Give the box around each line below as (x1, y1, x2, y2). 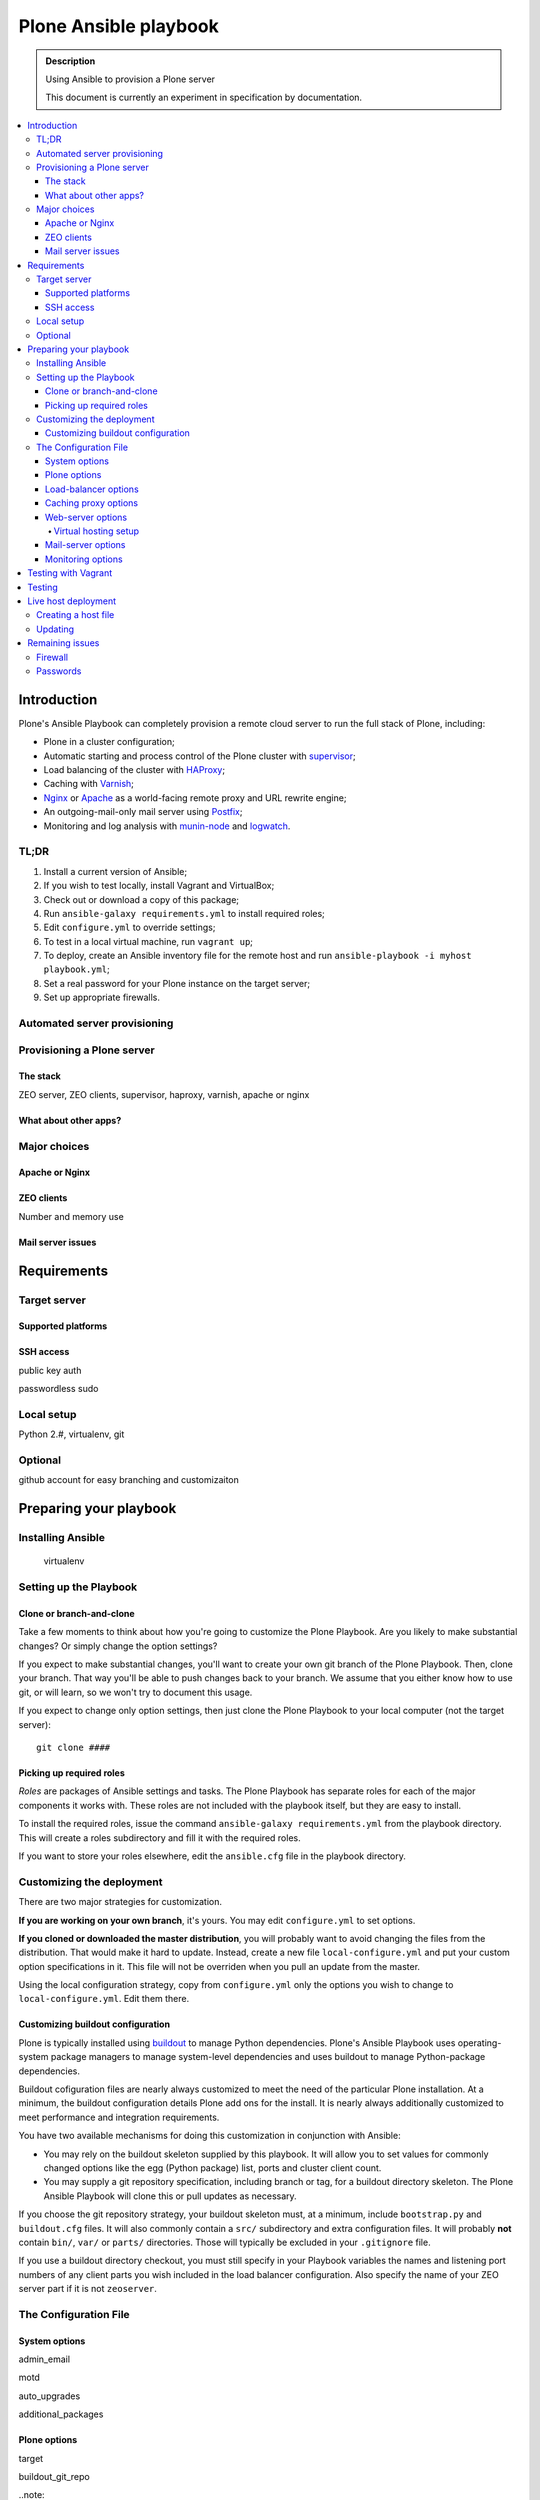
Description (45, 55, 96, 67)
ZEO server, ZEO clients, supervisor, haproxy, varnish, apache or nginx (18, 1088, 310, 1100)
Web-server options (45, 511, 128, 523)
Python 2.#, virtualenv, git (18, 1428, 125, 1440)
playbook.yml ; (43, 963, 110, 975)
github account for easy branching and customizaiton (18, 1474, 240, 1486)
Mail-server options (45, 539, 126, 551)
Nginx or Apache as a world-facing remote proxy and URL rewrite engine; (43, 791, 347, 804)
